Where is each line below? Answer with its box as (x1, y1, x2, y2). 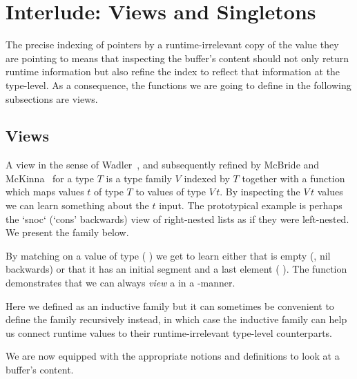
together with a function (242, 171, 345, 185)
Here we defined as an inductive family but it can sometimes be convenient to (6, 298, 334, 313)
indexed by (184, 171, 230, 185)
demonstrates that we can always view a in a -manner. (6, 275, 235, 290)
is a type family (106, 171, 172, 185)
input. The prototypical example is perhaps (159, 198, 342, 213)
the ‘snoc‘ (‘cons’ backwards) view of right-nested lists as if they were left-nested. (6, 211, 349, 226)
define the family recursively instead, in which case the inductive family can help (6, 312, 347, 327)
